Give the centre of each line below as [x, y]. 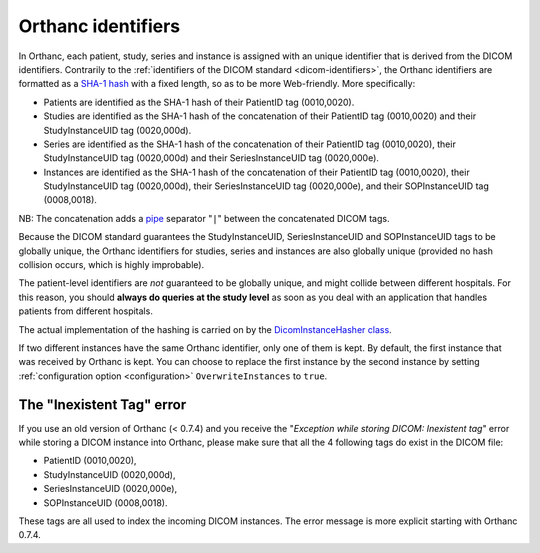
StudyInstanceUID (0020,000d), [109, 474]
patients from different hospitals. [86, 311]
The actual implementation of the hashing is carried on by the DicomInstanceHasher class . [205, 329]
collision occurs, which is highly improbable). [111, 265]
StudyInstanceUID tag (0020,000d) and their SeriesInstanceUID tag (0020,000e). [211, 158]
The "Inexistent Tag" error [102, 404]
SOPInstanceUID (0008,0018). [105, 502]
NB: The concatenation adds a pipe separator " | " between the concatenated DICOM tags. [204, 218]
